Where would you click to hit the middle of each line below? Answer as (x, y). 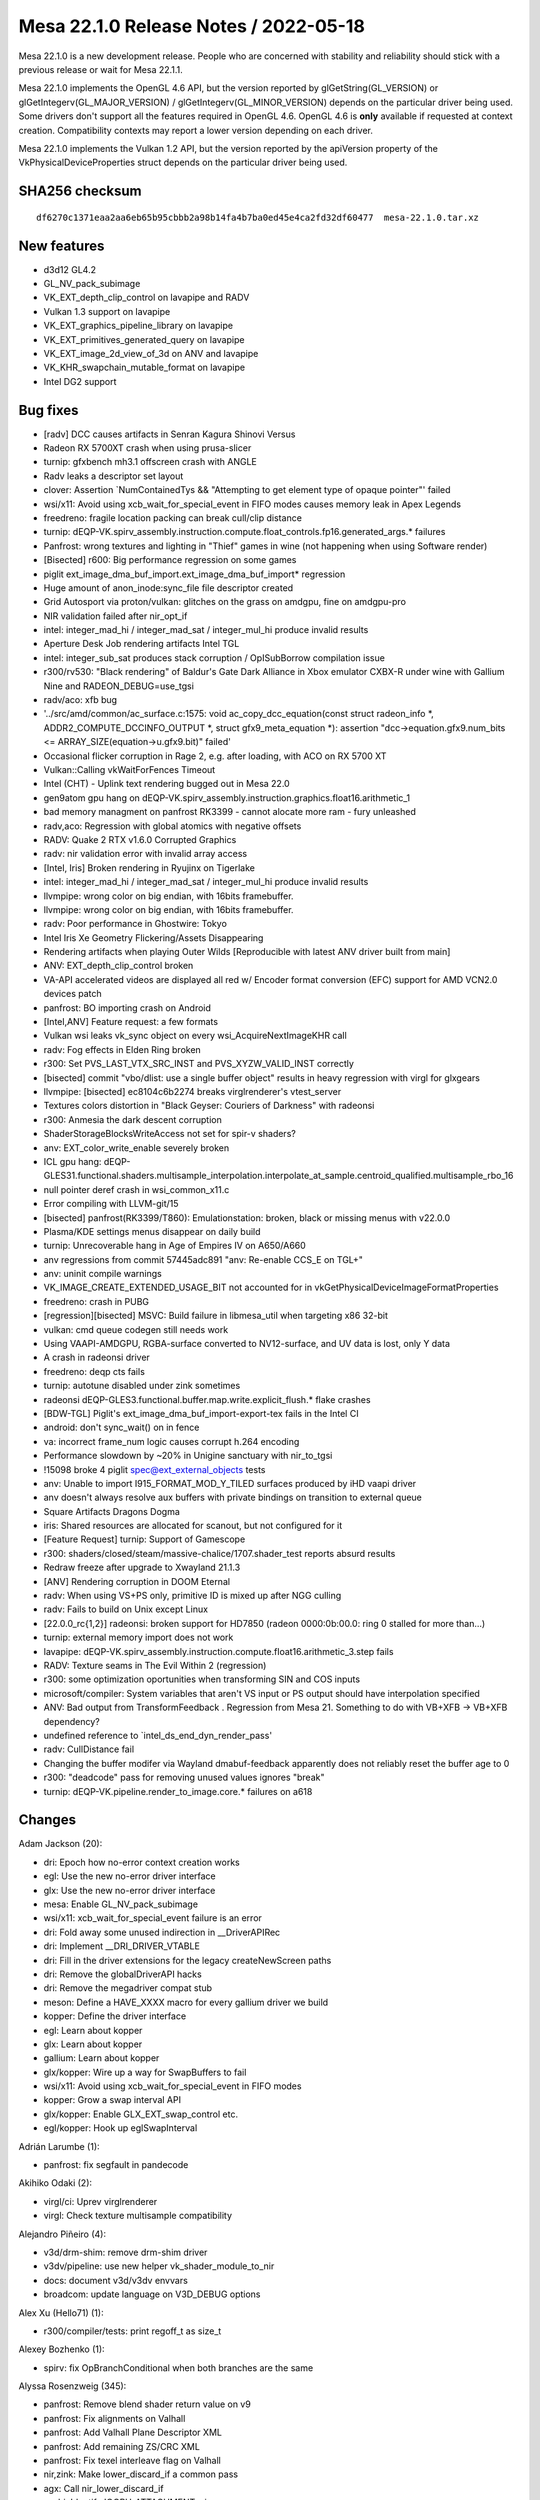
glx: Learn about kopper (93, 2044)
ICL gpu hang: (72, 1161)
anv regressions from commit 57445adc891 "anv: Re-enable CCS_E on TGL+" (203, 1259)
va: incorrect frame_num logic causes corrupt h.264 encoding (171, 1441)
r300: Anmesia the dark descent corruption (132, 1119)
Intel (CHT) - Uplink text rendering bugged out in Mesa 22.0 (166, 784)
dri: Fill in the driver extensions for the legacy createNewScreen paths (187, 1960)
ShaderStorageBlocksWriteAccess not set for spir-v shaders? (170, 1134)
